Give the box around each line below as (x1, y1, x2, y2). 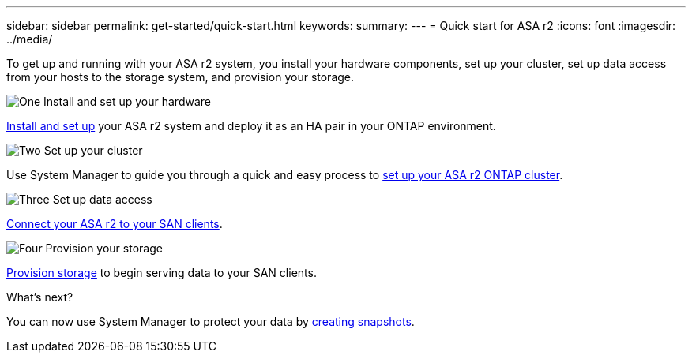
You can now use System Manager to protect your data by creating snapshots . (6, 315, 415, 328)
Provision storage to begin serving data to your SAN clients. (6, 266, 317, 279)
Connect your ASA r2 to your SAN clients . (6, 217, 223, 230)
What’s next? (6, 290, 73, 304)
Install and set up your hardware (43, 95, 211, 108)
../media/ (6, 32, 53, 46)
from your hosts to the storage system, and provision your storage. (6, 70, 355, 84)
